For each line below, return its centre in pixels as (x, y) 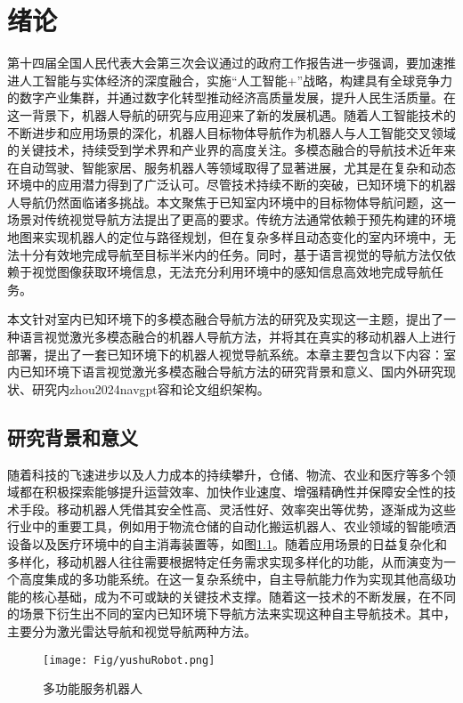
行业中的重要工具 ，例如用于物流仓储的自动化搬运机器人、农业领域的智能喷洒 (231, 526)
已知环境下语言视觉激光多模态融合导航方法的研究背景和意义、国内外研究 (231, 372)
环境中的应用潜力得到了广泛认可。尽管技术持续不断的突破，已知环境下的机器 (231, 185)
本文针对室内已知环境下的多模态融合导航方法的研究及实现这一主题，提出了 (225, 319)
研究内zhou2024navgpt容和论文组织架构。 (150, 388)
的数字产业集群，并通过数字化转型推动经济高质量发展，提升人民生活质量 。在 (231, 97)
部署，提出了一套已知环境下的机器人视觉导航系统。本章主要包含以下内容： (225, 354)
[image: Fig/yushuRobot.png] (129, 660)
